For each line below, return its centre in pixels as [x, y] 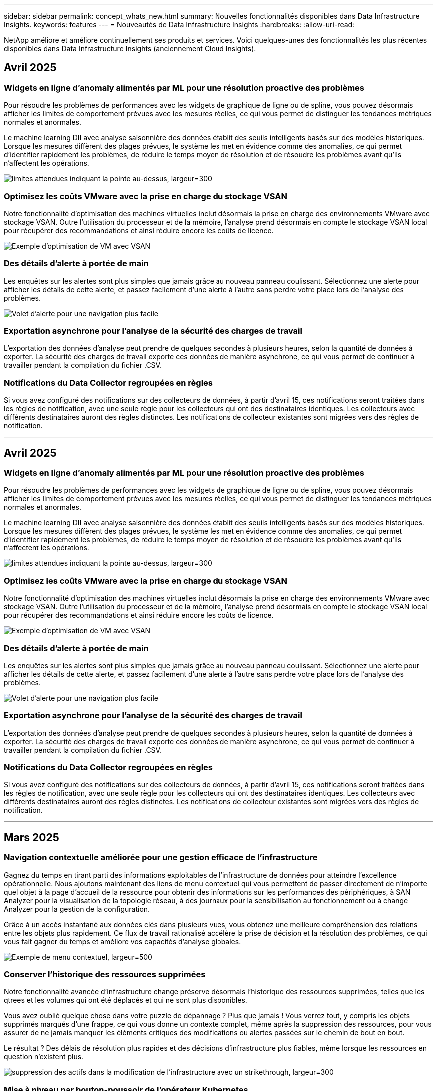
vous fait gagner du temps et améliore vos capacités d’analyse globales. [123, 941]
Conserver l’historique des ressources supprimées [105, 974]
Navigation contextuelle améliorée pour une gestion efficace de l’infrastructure [161, 857]
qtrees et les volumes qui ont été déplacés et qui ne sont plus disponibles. [126, 1000]
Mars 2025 [32, 837]
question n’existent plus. [44, 1057]
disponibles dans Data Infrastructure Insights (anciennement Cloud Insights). [130, 49]
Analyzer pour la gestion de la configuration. [77, 909]
